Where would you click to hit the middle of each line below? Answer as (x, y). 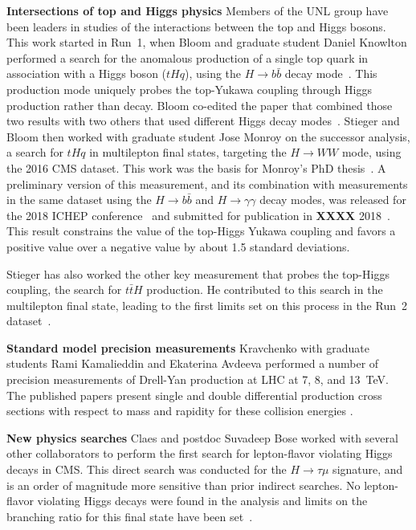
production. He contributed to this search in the (265, 289)
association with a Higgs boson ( (87, 73)
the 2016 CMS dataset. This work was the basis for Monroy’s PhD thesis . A (196, 167)
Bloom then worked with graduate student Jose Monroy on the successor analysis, (208, 136)
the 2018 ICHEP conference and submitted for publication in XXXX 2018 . (198, 215)
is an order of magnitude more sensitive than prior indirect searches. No (184, 485)
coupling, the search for (64, 289)
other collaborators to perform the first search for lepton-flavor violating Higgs (200, 453)
